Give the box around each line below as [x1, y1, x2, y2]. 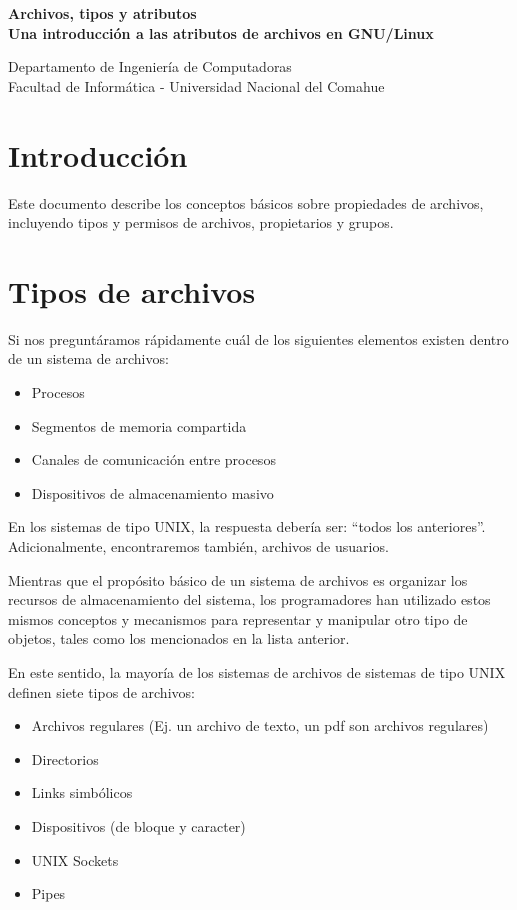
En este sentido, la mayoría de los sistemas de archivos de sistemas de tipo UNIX [8, 661, 506, 682]
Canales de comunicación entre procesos [31, 449, 276, 470]
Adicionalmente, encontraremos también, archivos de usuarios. [8, 535, 389, 556]
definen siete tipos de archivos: [8, 681, 195, 702]
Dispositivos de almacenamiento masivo [31, 482, 274, 503]
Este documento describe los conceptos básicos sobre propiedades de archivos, [8, 192, 484, 213]
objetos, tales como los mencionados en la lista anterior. [8, 628, 350, 649]
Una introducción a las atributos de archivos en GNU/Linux [8, 22, 434, 43]
